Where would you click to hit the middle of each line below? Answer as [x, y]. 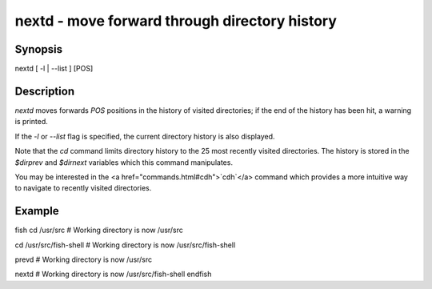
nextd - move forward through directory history [176, 21]
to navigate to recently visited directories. [83, 188]
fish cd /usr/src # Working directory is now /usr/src [99, 230]
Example [37, 211]
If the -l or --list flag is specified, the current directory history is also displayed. [145, 136]
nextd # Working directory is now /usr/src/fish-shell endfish [113, 274]
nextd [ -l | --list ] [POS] [54, 69]
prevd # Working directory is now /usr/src [84, 259]
